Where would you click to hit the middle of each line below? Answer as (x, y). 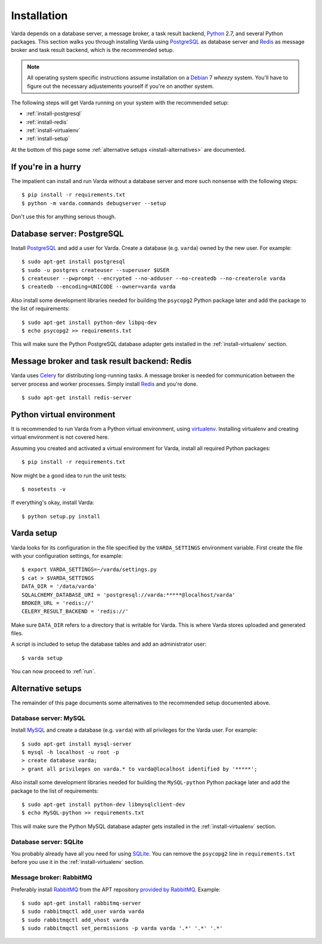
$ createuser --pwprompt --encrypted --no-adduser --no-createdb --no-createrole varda (154, 278)
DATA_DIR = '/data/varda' (60, 586)
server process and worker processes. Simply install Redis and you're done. (104, 384)
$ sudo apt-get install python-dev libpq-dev (89, 322)
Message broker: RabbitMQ (52, 878)
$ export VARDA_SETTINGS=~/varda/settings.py (89, 570)
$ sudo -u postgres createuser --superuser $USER (96, 270)
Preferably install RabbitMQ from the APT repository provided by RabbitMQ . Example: (116, 889)
